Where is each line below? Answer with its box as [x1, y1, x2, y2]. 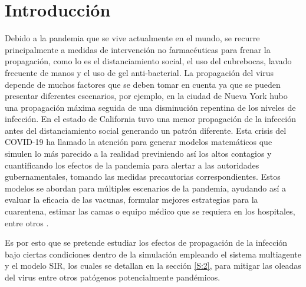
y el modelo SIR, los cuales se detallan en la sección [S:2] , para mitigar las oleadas [5, 259, 301, 272]
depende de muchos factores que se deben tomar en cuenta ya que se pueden [5, 78, 281, 90]
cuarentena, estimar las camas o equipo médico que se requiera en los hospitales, [5, 205, 295, 217]
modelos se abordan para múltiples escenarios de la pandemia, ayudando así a [5, 182, 286, 194]
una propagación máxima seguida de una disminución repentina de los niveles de [5, 101, 296, 113]
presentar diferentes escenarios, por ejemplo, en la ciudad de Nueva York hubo [5, 90, 288, 102]
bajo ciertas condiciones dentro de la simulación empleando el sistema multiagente [5, 248, 301, 260]
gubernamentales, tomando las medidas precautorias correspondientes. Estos [5, 170, 281, 183]
